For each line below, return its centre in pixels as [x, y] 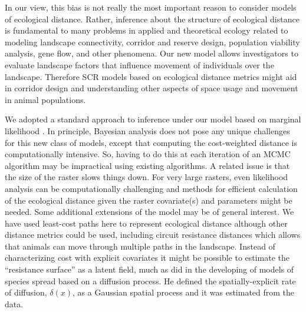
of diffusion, [26, 292]
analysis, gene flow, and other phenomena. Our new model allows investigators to [152, 53]
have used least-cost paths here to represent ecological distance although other [146, 223]
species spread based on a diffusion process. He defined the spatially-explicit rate [150, 281]
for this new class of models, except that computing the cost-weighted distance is [151, 142]
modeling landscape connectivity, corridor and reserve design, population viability [152, 42]
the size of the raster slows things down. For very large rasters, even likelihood [147, 177]
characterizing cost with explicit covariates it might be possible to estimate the [147, 258]
